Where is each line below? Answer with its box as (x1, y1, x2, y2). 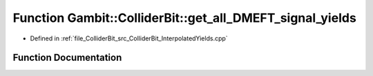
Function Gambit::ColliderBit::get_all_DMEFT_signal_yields (12, 10, 357, 25)
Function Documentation (12, 52, 122, 64)
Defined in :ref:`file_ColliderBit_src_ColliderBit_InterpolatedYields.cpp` (30, 34, 228, 42)
